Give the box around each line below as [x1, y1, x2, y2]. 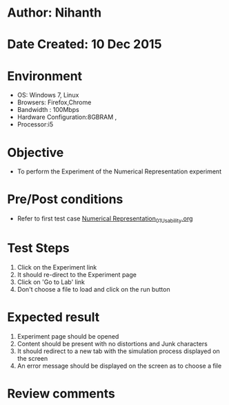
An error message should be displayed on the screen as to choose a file [17, 361, 222, 370]
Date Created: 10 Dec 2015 [7, 37, 162, 53]
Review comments [7, 386, 115, 402]
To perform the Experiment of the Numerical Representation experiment [17, 167, 222, 176]
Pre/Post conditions [7, 191, 123, 207]
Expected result [7, 310, 100, 326]
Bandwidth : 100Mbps [17, 106, 79, 114]
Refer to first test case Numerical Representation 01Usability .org [17, 214, 193, 224]
